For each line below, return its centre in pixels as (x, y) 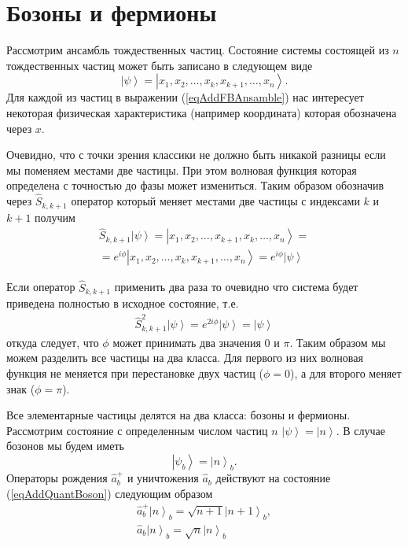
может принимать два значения (187, 342)
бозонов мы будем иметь (65, 446)
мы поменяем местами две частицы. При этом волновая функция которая (182, 170)
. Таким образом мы (338, 342)
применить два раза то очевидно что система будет (236, 287)
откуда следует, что (53, 342)
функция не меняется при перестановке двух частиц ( (135, 373)
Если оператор (41, 287)
